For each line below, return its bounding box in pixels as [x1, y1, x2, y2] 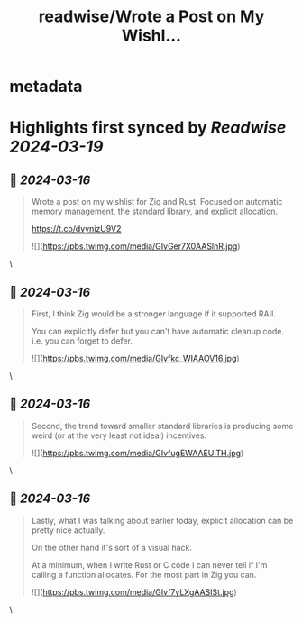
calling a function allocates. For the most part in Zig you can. [31, 569, 257, 580]
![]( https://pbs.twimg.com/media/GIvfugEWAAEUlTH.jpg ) [31, 447, 244, 458]
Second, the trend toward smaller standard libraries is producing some [31, 420, 294, 431]
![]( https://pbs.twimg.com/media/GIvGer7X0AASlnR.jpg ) [31, 241, 241, 252]
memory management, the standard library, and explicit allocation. [31, 206, 278, 217]
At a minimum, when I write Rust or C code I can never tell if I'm [31, 559, 268, 570]
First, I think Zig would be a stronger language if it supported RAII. [31, 308, 277, 319]
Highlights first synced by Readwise [9, 117, 287, 138]
